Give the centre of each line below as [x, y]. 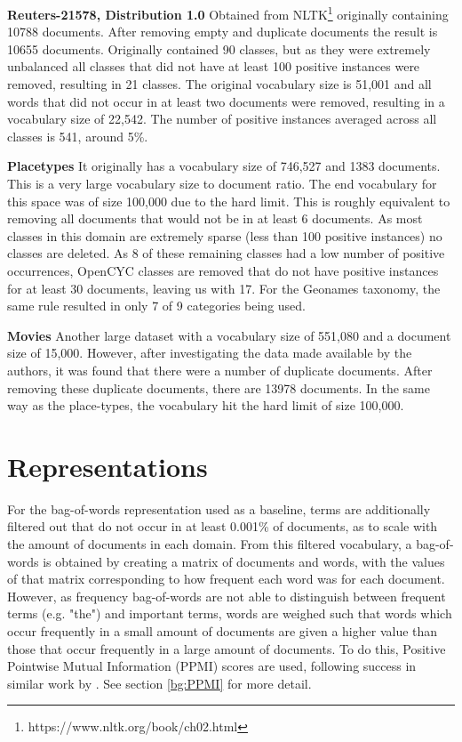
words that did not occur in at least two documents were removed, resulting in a [226, 101]
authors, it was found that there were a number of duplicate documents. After [220, 370]
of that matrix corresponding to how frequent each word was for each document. [226, 579]
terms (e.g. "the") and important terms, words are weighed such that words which [230, 613]
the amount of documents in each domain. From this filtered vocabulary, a [210, 544]
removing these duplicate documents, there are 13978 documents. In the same [219, 387]
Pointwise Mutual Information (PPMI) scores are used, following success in [212, 666]
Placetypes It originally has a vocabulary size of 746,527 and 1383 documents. [224, 166]
